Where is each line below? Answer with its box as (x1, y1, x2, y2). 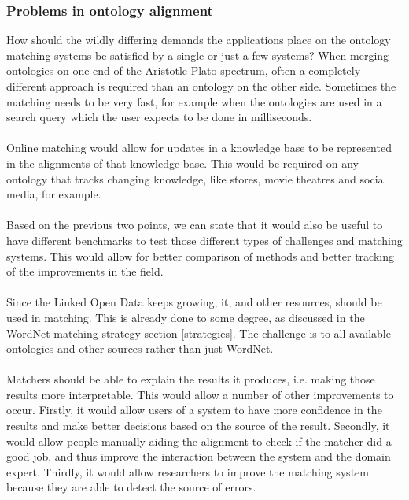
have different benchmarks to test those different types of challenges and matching (6, 231, 403, 248)
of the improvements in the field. (6, 263, 164, 280)
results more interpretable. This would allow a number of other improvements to (6, 386, 394, 402)
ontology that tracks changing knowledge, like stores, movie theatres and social (6, 170, 387, 187)
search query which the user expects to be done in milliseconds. (6, 109, 312, 125)
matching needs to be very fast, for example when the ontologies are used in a (6, 93, 382, 109)
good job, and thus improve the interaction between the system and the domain (6, 448, 391, 465)
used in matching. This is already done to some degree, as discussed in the (6, 309, 365, 325)
